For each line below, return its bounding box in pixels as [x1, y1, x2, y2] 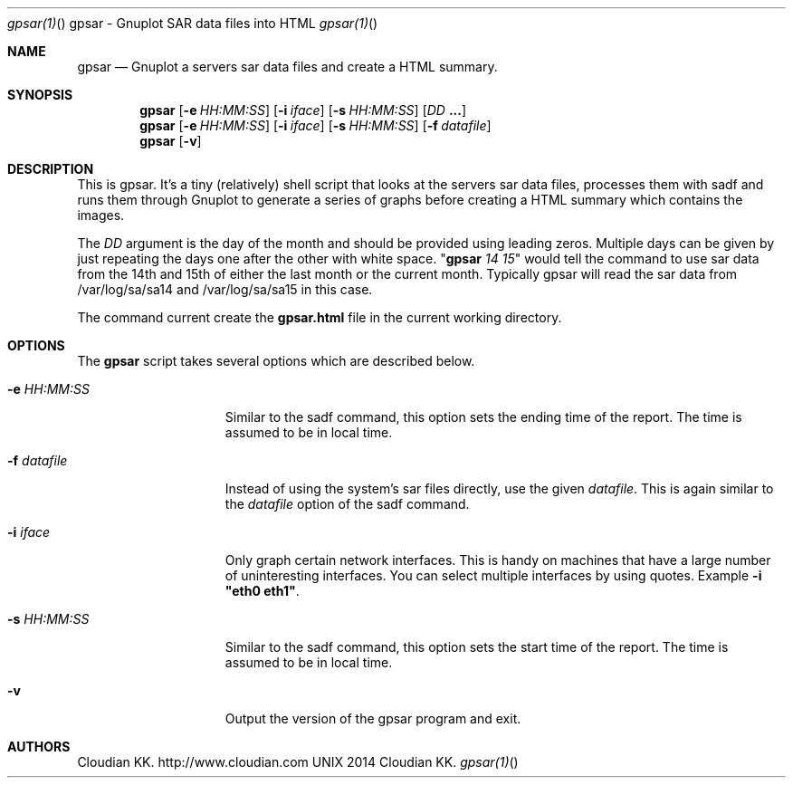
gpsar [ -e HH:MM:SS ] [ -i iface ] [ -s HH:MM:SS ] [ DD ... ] [139, 102, 467, 118]
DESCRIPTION [7, 161, 94, 177]
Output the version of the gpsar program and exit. [225, 711, 521, 726]
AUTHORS [7, 739, 71, 754]
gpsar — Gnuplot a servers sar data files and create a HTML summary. [77, 59, 498, 74]
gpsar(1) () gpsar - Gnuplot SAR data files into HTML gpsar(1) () [7, 15, 378, 31]
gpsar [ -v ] [139, 133, 202, 148]
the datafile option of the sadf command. [225, 496, 470, 512]
